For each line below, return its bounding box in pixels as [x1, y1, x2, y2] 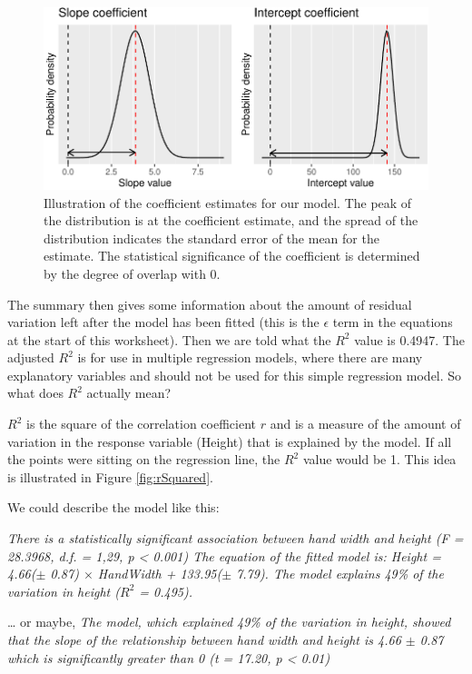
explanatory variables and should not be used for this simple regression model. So [7, 365, 462, 384]
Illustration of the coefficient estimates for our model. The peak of [44, 193, 412, 212]
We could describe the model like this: [7, 498, 220, 517]
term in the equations [332, 312, 453, 332]
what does [7, 383, 64, 402]
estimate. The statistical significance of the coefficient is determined [44, 246, 420, 265]
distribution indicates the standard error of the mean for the [44, 228, 379, 247]
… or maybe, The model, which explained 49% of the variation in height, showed [7, 612, 451, 631]
